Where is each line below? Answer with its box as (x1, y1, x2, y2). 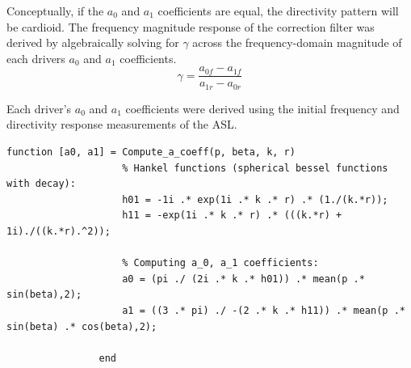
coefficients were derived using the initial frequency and (125, 99, 400, 116)
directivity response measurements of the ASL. (6, 116, 237, 133)
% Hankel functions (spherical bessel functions (122, 162, 388, 174)
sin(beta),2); (6, 289, 82, 301)
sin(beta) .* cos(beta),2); (6, 320, 157, 332)
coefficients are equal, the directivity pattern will (157, 2, 399, 19)
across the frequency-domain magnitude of (192, 34, 402, 51)
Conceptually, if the (6, 2, 104, 19)
